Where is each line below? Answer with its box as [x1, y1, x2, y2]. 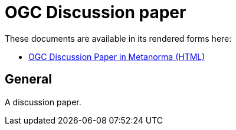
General [5, 72, 53, 87]
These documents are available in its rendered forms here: [5, 33, 232, 44]
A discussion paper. [5, 96, 81, 107]
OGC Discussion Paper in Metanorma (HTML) [28, 51, 205, 62]
